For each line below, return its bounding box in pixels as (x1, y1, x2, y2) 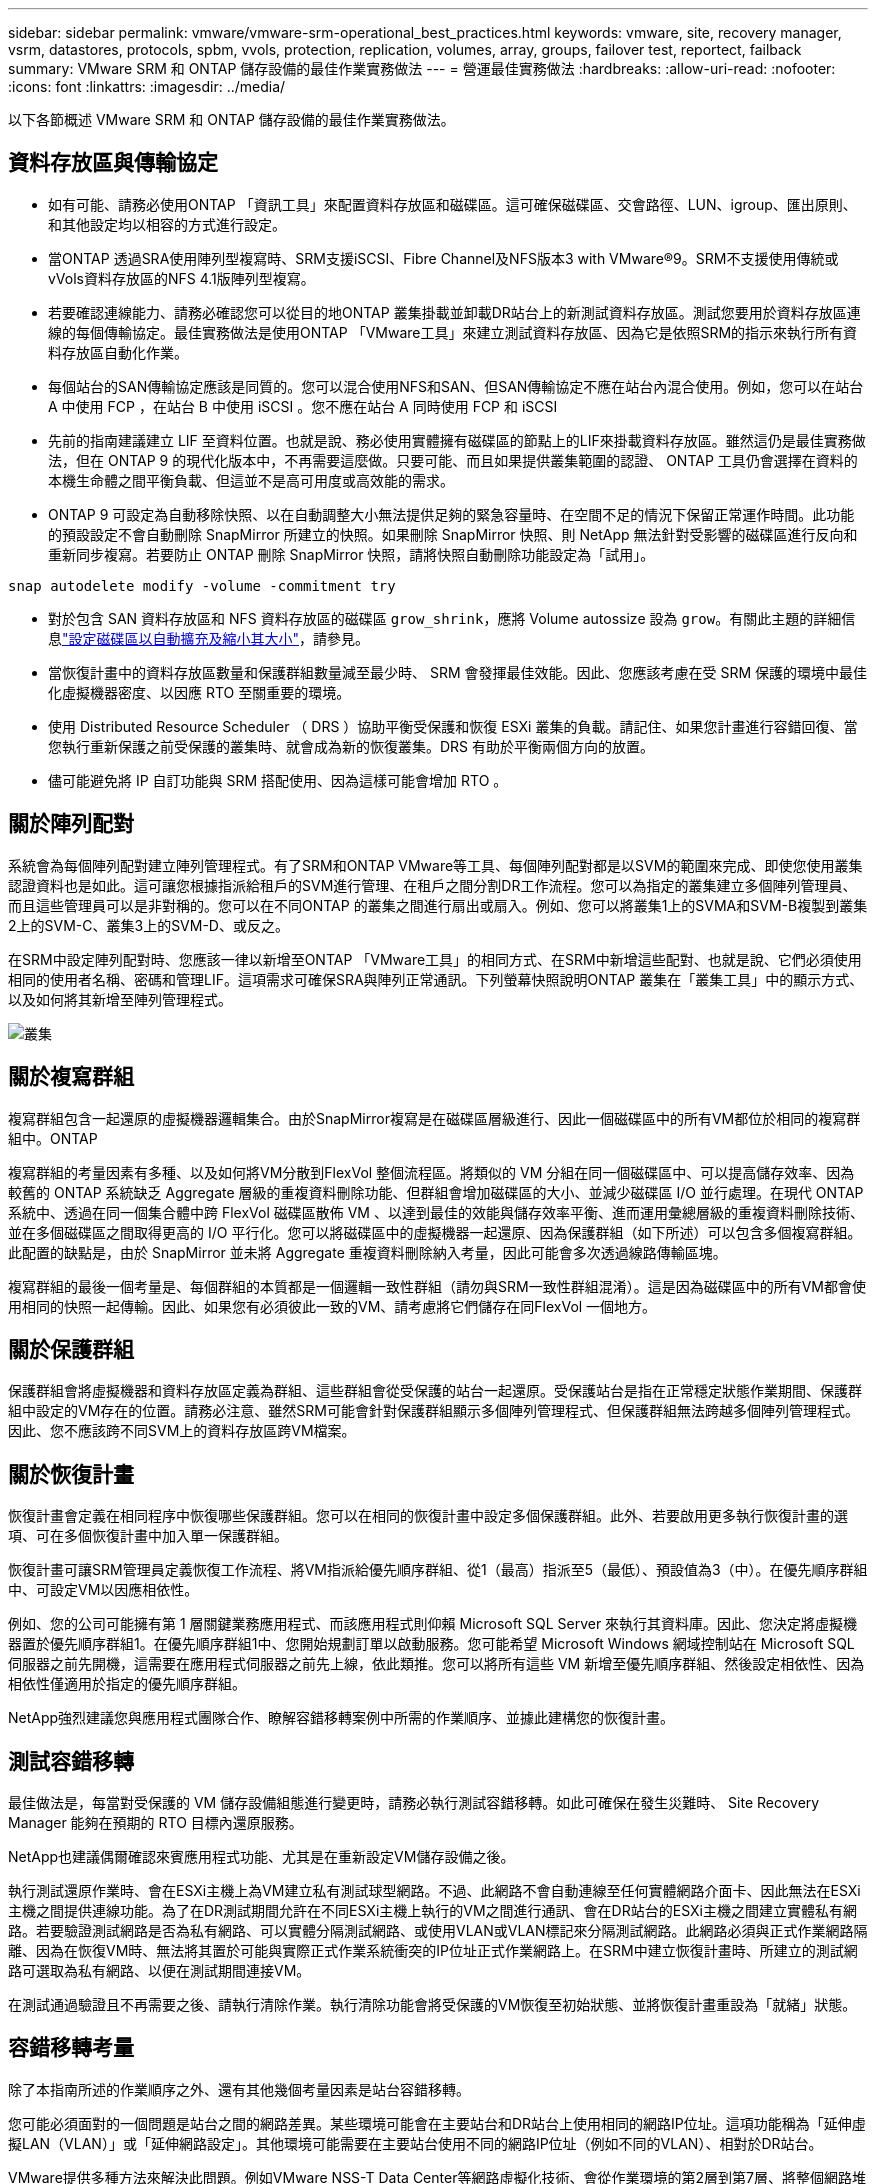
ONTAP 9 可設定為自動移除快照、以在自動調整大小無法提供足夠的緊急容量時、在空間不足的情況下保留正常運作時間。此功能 (48, 505, 855, 523)
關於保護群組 (8, 1336, 134, 1362)
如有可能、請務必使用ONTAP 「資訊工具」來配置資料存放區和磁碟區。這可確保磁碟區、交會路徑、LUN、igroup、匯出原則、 (48, 195, 857, 213)
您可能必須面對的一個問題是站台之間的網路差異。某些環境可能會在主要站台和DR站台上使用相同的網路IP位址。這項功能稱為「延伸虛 (8, 2114, 866, 2132)
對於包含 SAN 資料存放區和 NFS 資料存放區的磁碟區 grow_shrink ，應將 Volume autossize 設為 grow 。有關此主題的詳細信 (48, 609, 856, 627)
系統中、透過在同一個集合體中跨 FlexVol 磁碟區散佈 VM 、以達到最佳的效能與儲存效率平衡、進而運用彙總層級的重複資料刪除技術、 (8, 1203, 864, 1221)
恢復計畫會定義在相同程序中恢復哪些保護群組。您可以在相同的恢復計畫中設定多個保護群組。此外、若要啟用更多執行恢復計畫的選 (8, 1507, 848, 1525)
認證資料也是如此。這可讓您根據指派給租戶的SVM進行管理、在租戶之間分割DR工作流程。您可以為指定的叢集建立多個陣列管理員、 (8, 876, 857, 894)
